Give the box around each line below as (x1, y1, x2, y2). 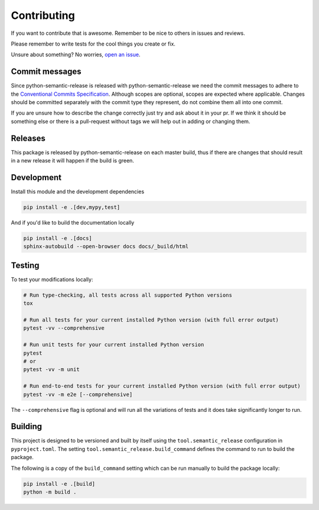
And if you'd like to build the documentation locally (11, 219, 135, 226)
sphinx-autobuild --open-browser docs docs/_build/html (23, 243, 189, 250)
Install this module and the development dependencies (11, 188, 145, 195)
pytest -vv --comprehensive (23, 325, 105, 332)
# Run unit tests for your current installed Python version (23, 342, 204, 348)
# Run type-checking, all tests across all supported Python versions (23, 291, 233, 298)
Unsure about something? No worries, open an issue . (11, 51, 141, 59)
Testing (11, 260, 40, 270)
